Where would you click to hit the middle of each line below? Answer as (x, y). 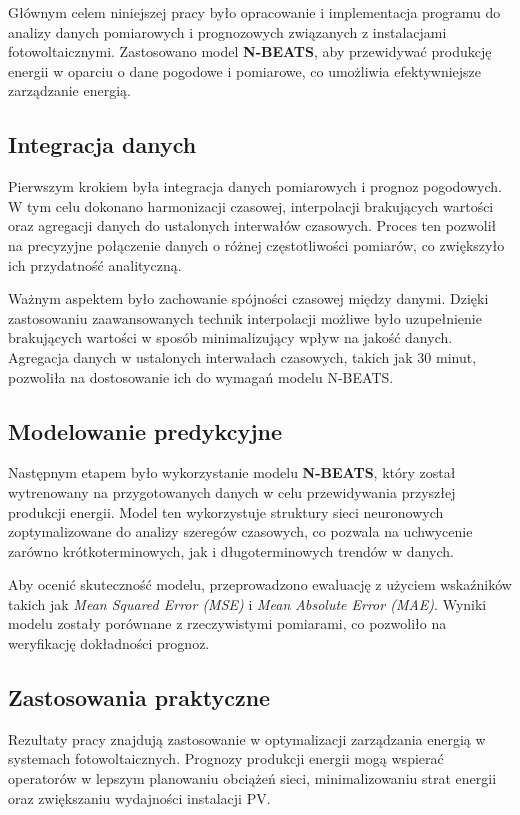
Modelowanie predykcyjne (145, 430)
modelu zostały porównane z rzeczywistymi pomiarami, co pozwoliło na (227, 623)
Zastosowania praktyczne (139, 697)
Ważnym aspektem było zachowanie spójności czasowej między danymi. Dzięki (248, 298)
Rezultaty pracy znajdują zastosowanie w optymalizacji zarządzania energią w (247, 738)
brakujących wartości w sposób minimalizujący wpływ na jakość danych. (230, 337)
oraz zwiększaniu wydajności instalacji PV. (139, 797)
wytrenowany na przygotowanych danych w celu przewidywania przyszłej (232, 491)
